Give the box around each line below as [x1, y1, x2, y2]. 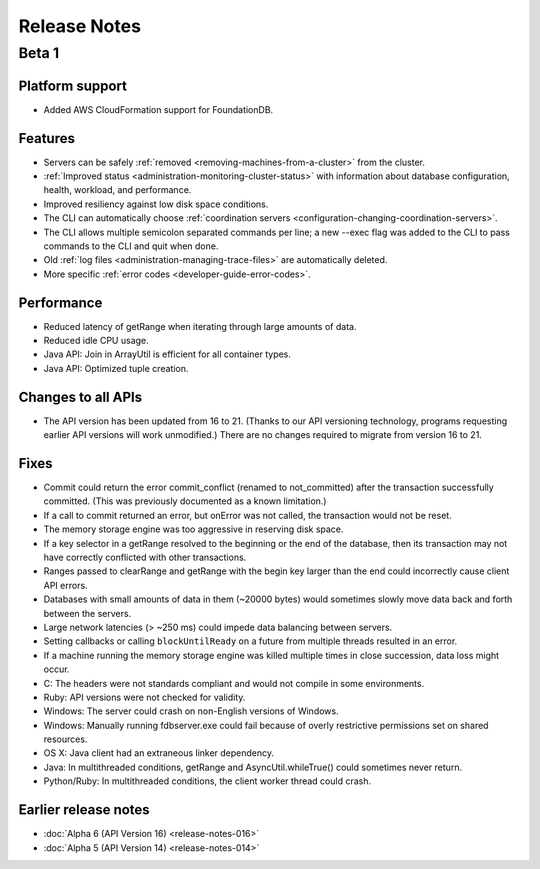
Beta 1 [18, 44, 60, 62]
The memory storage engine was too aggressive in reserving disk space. [43, 523, 344, 535]
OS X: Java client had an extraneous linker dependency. [43, 747, 275, 759]
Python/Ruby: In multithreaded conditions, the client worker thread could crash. [43, 775, 372, 787]
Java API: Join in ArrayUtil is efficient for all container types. [43, 348, 292, 360]
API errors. [43, 579, 89, 591]
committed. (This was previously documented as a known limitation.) [43, 495, 327, 507]
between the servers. [43, 607, 132, 619]
